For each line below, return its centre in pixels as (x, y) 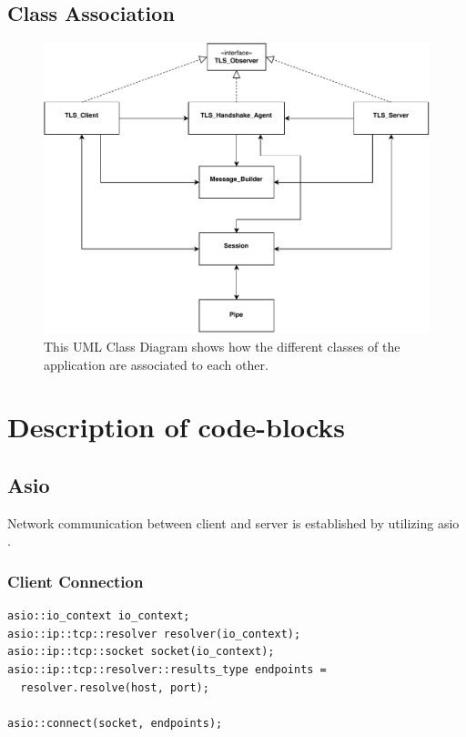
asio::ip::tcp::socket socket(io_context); (141, 652)
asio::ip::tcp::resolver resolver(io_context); (154, 634)
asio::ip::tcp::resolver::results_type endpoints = (167, 669)
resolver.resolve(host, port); (115, 687)
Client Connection (76, 581)
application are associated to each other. (156, 364)
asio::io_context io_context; (99, 616)
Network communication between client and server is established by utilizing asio (233, 522)
